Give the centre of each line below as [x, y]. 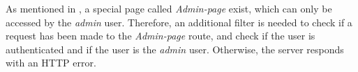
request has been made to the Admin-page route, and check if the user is [161, 36]
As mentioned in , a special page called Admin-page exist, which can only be [169, 8]
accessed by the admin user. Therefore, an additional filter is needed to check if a [179, 22]
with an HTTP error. [51, 63]
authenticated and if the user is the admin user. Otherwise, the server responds [175, 49]
